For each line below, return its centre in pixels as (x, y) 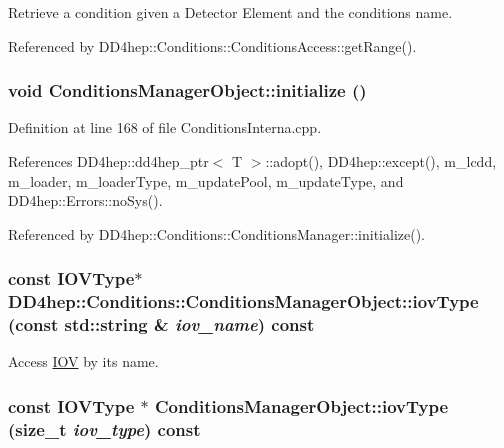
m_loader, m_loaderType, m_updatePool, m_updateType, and (206, 180)
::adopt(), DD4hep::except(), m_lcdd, (381, 161)
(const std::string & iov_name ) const (161, 324)
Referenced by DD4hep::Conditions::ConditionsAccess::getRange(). (212, 45)
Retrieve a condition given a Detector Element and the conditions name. (230, 12)
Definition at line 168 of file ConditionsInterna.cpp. (165, 127)
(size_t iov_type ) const (104, 428)
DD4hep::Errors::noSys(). (85, 200)
